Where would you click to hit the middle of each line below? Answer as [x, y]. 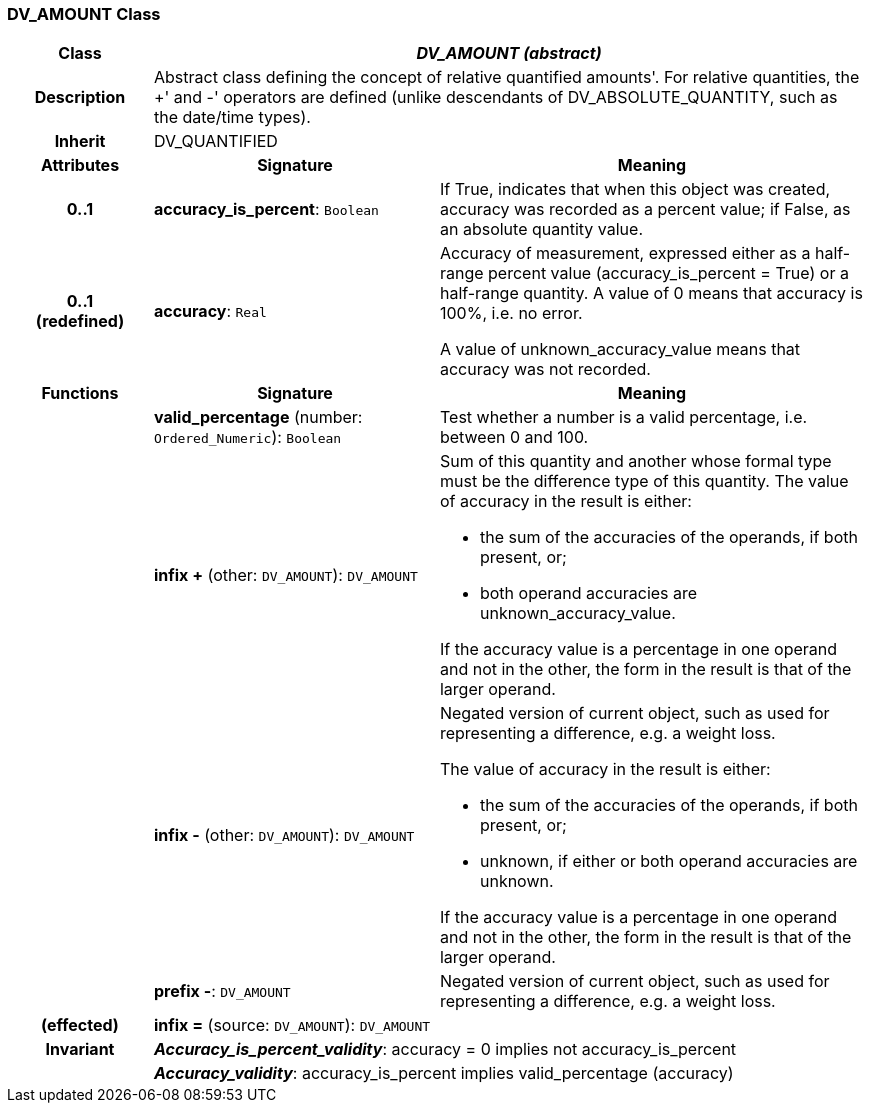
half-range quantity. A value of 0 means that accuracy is [651, 293]
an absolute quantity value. [541, 229]
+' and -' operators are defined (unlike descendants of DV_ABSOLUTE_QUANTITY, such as [495, 97]
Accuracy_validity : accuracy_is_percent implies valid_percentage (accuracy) [443, 1073]
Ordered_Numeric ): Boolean [247, 437]
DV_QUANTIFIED [215, 141]
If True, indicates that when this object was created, [635, 189]
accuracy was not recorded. [545, 369]
